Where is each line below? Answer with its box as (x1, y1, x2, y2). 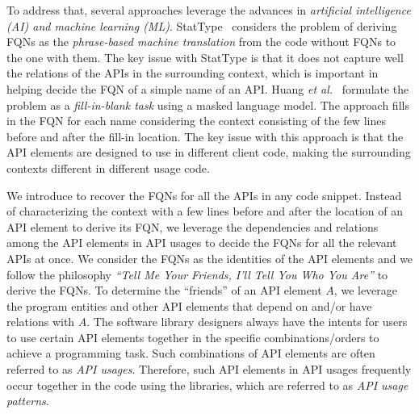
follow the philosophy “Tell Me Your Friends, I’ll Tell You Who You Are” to (6, 266, 388, 282)
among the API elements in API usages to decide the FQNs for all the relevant (6, 234, 397, 251)
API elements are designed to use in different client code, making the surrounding (6, 144, 411, 161)
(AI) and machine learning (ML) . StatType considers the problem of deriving (6, 17, 397, 34)
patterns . (6, 392, 49, 409)
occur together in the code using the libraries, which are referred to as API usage (6, 376, 409, 393)
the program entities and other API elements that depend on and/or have (6, 297, 372, 314)
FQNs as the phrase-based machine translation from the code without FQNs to (6, 33, 396, 50)
